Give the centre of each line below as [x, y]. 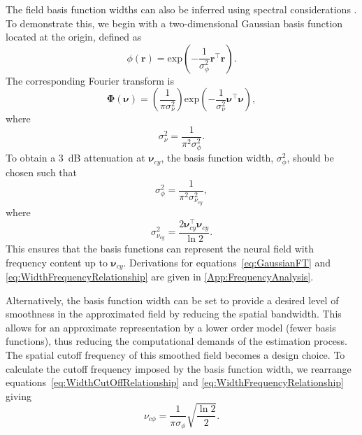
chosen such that [42, 172]
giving [19, 395]
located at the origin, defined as [74, 37]
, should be [310, 158]
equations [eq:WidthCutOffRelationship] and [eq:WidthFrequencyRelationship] [175, 382]
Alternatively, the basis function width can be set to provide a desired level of [172, 300]
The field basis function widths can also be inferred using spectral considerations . [181, 9]
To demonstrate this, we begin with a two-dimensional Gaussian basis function [174, 23]
